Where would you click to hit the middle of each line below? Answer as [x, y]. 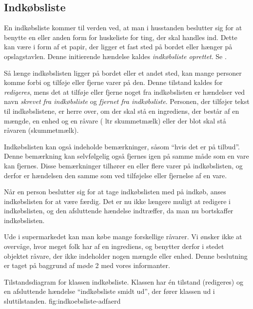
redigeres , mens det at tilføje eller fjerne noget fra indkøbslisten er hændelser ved [125, 92]
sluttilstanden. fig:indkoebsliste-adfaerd [62, 301]
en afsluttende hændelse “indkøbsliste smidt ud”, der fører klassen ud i [109, 291]
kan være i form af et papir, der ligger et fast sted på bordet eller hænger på [118, 47]
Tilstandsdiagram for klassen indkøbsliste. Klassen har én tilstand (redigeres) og [124, 281]
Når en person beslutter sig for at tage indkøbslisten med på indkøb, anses [115, 192]
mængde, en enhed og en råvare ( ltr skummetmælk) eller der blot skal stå [115, 120]
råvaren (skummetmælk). [41, 130]
